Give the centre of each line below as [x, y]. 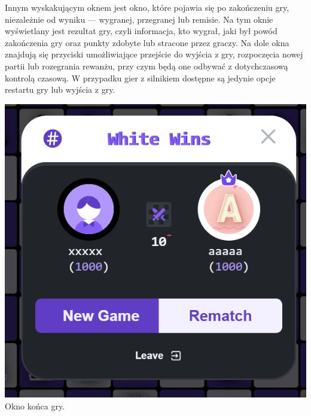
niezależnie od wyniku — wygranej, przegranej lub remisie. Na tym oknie [139, 19]
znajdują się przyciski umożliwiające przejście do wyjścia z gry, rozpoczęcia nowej [154, 54]
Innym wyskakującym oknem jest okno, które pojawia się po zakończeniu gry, [147, 7]
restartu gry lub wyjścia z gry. [60, 89]
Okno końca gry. [35, 406]
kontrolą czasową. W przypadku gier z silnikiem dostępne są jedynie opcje [140, 78]
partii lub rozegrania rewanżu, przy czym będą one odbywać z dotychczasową [147, 66]
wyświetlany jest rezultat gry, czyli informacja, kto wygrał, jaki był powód [141, 31]
